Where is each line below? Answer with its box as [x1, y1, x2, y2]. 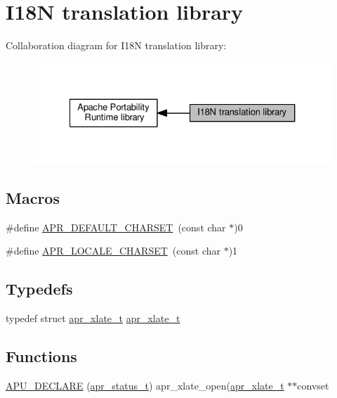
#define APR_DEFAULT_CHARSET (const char [6, 219, 226, 234]
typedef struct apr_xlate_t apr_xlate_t [6, 311, 180, 326]
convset [297, 378, 329, 392]
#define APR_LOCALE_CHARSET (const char [6, 243, 220, 258]
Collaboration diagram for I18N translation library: [6, 38, 227, 53]
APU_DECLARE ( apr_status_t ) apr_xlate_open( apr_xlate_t [6, 378, 284, 392]
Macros [6, 186, 60, 208]
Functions [6, 345, 77, 367]
